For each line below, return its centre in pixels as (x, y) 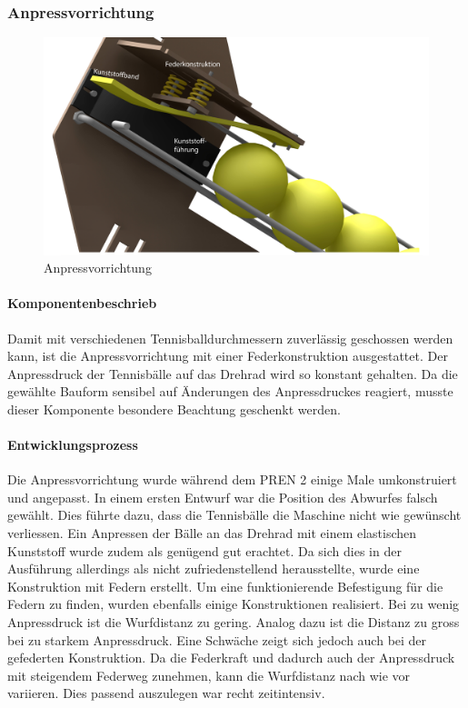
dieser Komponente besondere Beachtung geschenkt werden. (174, 409)
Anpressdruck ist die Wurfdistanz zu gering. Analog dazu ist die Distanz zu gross (234, 622)
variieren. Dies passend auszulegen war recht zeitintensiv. (166, 693)
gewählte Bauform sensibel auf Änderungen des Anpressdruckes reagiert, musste (230, 391)
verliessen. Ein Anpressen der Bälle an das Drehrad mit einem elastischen (212, 533)
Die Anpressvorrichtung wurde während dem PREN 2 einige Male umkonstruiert (232, 479)
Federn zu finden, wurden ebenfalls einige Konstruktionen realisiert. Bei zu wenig (234, 604)
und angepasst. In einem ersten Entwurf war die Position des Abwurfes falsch (223, 497)
